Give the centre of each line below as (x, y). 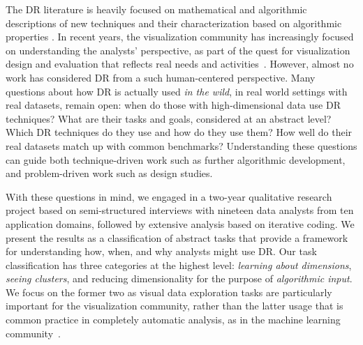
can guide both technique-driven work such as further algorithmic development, (176, 159)
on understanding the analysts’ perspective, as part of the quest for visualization (178, 50)
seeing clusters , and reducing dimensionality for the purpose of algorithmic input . (179, 278)
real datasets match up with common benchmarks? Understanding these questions (181, 145)
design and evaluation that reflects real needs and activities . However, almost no (180, 64)
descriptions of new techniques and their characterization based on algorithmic (174, 23)
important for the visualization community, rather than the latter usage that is (175, 306)
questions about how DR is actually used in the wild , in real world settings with (177, 91)
